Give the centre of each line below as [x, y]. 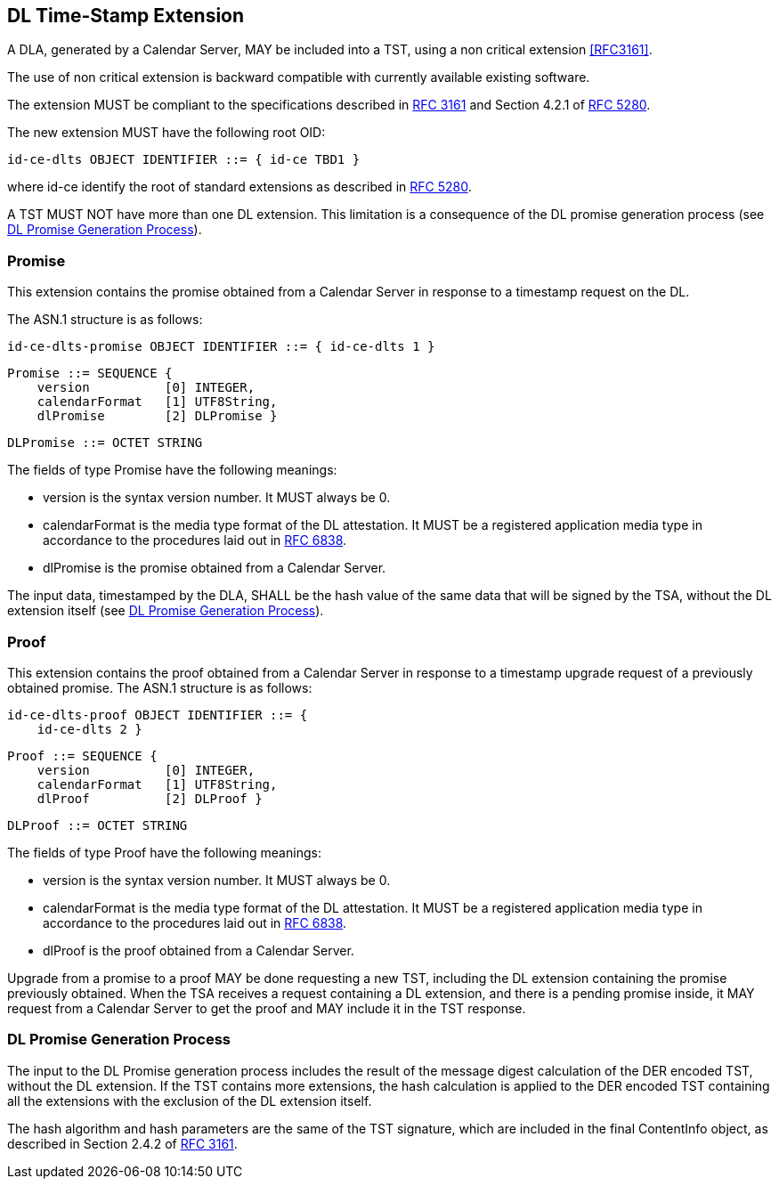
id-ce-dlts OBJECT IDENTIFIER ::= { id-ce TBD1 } [184, 160]
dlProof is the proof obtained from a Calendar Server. [199, 950]
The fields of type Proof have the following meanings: [164, 852]
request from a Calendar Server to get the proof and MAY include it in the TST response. [267, 1008]
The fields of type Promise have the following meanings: [172, 470]
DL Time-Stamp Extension [126, 16]
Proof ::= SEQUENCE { [82, 755]
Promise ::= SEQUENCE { [90, 374]
